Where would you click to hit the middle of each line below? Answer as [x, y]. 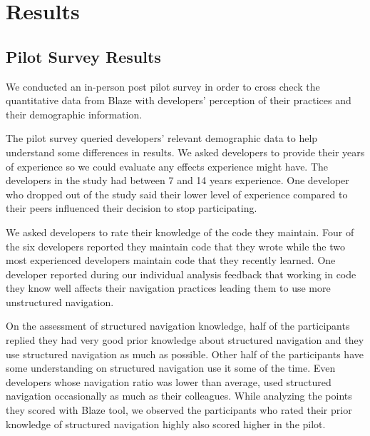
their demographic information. [74, 114]
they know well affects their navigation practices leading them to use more [168, 288]
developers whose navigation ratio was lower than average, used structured [169, 381]
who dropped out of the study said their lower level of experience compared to [177, 194]
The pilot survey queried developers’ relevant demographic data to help [162, 138]
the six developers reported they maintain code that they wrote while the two [175, 246]
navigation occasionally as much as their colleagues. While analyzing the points [179, 396]
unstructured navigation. [60, 301]
